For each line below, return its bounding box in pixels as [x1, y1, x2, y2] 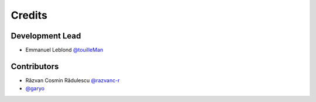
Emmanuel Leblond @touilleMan [25, 47, 104, 54]
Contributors [11, 61, 59, 71]
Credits [11, 9, 48, 22]
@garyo [25, 85, 45, 92]
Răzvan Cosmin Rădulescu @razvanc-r [25, 76, 120, 84]
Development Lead [11, 31, 81, 41]
